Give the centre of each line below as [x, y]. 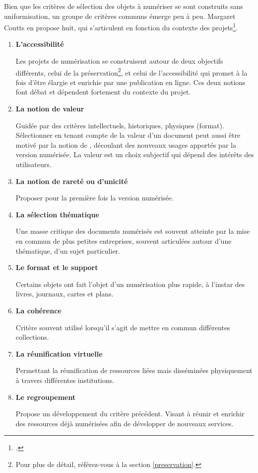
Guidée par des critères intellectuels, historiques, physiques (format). [120, 125]
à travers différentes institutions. [65, 380]
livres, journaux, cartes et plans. [64, 294]
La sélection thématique [57, 214]
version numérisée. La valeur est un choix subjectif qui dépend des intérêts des [135, 154]
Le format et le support [57, 267]
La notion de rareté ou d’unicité [72, 181]
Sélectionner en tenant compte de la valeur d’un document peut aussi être [128, 135]
